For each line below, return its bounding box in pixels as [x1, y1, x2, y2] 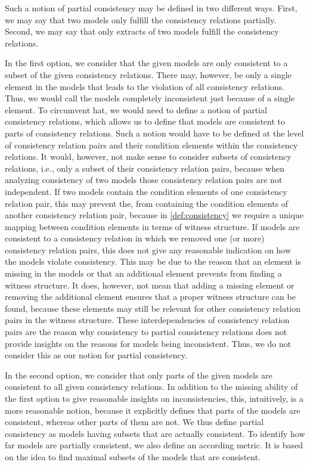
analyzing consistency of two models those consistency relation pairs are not [5, 173, 283, 186]
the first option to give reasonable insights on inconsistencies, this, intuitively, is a [5, 392, 303, 404]
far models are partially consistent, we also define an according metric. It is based [5, 439, 303, 451]
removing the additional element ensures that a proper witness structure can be [5, 290, 296, 303]
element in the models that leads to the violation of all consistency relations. [5, 80, 285, 92]
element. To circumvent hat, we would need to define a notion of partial [5, 103, 267, 116]
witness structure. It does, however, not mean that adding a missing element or [5, 278, 294, 291]
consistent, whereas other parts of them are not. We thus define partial [5, 416, 264, 428]
